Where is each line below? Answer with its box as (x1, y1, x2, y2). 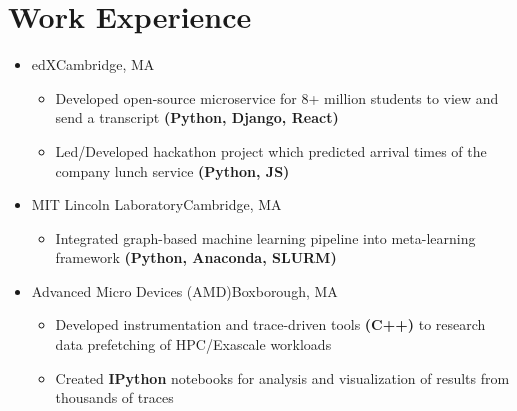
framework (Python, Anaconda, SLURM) (55, 247, 337, 268)
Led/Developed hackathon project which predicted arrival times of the (55, 140, 487, 161)
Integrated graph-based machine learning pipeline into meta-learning (55, 227, 476, 248)
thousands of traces (55, 387, 174, 408)
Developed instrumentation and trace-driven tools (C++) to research (55, 314, 486, 335)
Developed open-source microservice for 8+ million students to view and (55, 87, 499, 108)
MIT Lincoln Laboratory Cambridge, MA (31, 194, 282, 215)
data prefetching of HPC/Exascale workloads (55, 334, 332, 355)
